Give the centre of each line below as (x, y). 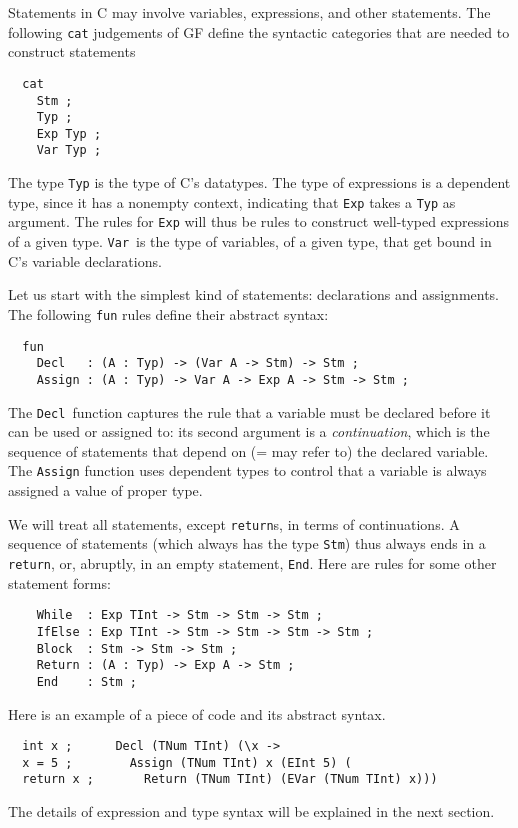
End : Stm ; (86, 681)
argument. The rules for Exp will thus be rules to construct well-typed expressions (258, 221)
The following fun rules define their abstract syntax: (168, 313)
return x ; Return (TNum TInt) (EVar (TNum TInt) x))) (230, 779)
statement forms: (59, 582)
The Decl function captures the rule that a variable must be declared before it (249, 411)
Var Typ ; (69, 150)
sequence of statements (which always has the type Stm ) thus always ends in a (247, 543)
